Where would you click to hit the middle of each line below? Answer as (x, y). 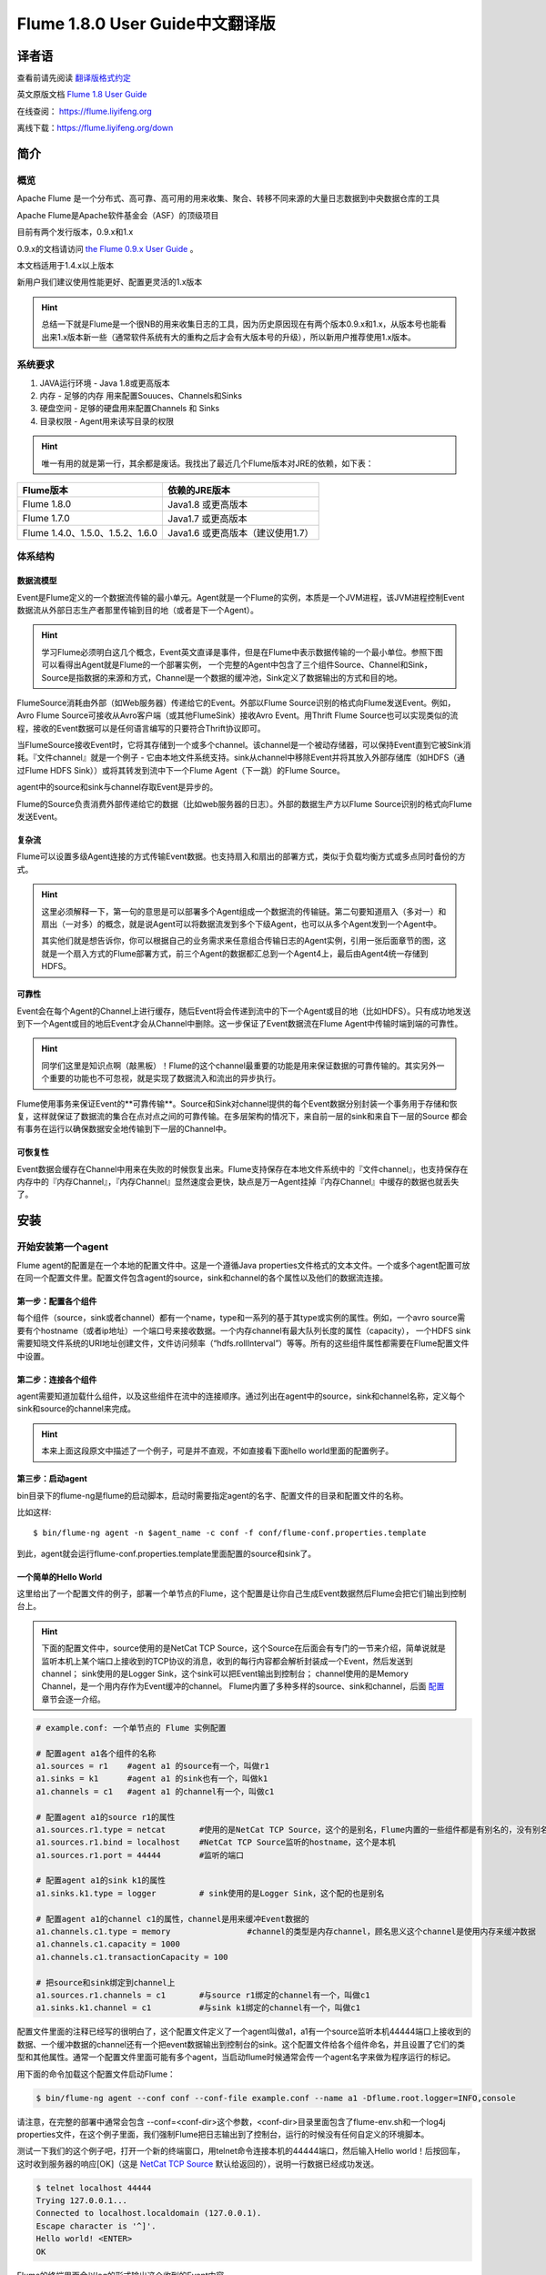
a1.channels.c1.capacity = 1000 (108, 1944)
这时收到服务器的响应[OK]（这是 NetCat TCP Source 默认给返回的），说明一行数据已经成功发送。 (198, 2164)
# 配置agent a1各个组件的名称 (96, 1753)
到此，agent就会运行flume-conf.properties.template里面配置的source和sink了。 (167, 1553)
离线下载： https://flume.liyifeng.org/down (95, 128)
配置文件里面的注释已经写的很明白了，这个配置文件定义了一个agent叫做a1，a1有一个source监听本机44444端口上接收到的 (244, 2032)
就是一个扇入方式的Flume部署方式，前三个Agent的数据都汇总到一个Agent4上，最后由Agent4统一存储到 (235, 953)
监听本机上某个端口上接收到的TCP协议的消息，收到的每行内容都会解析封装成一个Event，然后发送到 (227, 1661)
